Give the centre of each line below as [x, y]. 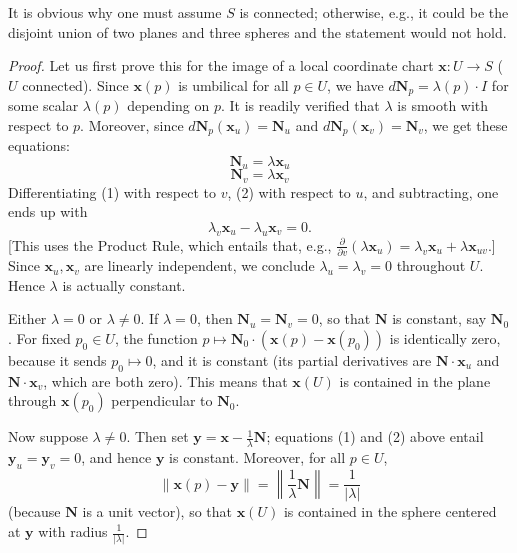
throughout [431, 265]
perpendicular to [162, 400]
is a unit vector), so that [157, 511]
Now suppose [48, 436]
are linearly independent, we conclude [199, 265]
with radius [73, 531]
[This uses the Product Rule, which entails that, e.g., [170, 244]
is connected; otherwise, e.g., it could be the [374, 12]
